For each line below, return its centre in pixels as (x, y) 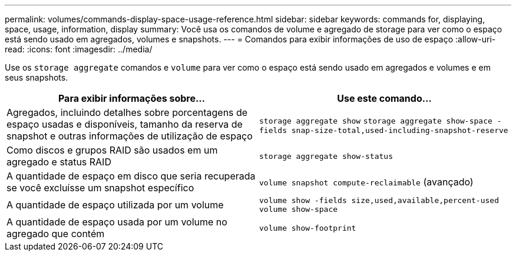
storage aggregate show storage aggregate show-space (376, 121)
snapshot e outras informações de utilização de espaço (130, 136)
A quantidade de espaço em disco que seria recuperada (131, 176)
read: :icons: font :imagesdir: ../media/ (79, 49)
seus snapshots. (37, 77)
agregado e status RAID (59, 162)
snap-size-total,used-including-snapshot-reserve (400, 130)
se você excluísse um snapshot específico (100, 188)
